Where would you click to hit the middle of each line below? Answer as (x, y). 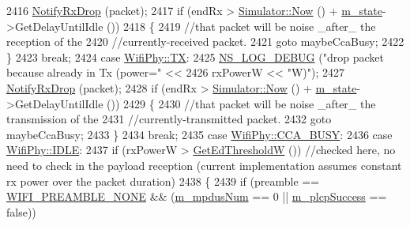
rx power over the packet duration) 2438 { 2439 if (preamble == (163, 181)
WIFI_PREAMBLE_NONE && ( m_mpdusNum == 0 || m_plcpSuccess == (197, 196)
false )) (21, 211)
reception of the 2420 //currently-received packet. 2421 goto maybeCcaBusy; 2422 (205, 41)
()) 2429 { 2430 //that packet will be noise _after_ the (241, 103)
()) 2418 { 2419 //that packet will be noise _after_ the (241, 26)
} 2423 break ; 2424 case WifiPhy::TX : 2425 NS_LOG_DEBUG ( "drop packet (195, 56)
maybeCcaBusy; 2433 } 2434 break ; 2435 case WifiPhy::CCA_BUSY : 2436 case (199, 134)
